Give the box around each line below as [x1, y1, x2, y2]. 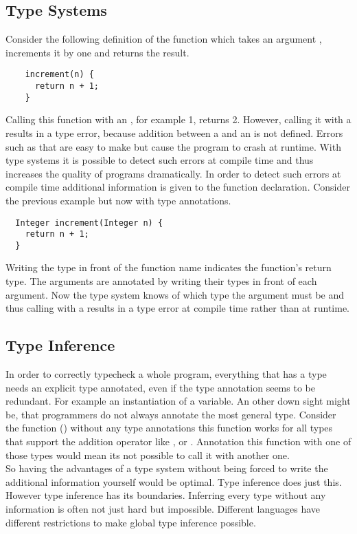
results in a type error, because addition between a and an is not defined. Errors [5, 125, 343, 140]
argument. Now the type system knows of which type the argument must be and [5, 287, 345, 301]
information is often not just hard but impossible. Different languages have [5, 502, 321, 515]
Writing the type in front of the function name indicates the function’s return [5, 260, 332, 275]
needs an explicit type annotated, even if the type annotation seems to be [5, 380, 315, 394]
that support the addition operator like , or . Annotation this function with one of [5, 434, 352, 449]
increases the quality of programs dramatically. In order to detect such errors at [5, 166, 341, 180]
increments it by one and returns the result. [5, 45, 189, 59]
